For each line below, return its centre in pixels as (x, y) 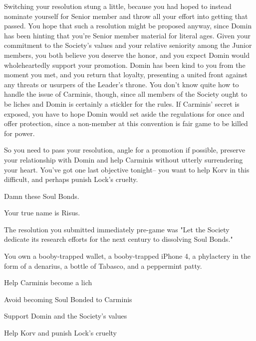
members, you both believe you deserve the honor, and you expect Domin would (127, 55)
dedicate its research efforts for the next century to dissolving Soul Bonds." (119, 239)
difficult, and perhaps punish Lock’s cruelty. (71, 179)
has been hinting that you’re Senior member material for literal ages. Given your (128, 35)
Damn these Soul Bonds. (42, 196)
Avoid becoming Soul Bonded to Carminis (68, 299)
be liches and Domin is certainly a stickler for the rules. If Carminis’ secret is (122, 103)
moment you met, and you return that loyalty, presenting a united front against (126, 75)
